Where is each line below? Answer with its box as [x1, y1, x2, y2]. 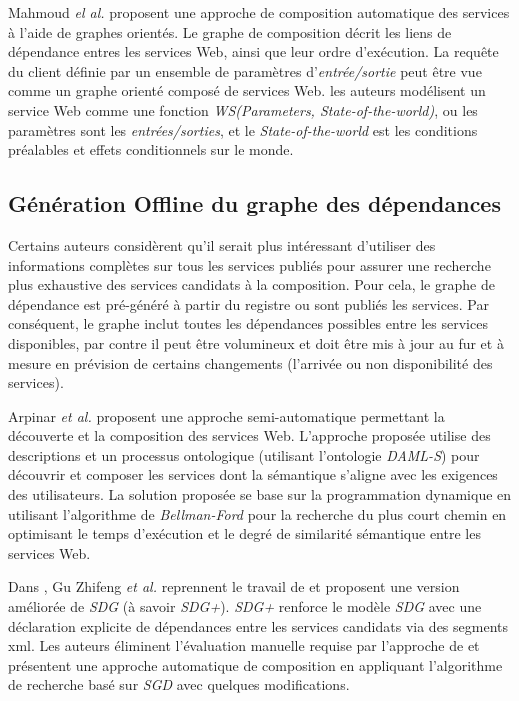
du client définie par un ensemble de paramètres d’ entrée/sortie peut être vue [8, 60, 482, 81]
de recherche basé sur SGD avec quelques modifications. [8, 674, 350, 695]
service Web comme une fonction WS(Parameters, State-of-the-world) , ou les [8, 99, 478, 120]
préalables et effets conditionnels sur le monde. [8, 139, 294, 160]
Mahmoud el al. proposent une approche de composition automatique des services [8, 2, 510, 22]
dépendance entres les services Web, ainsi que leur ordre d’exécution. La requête [8, 41, 499, 62]
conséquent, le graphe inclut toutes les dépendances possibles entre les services [8, 313, 488, 334]
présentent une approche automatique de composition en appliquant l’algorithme [8, 654, 503, 675]
